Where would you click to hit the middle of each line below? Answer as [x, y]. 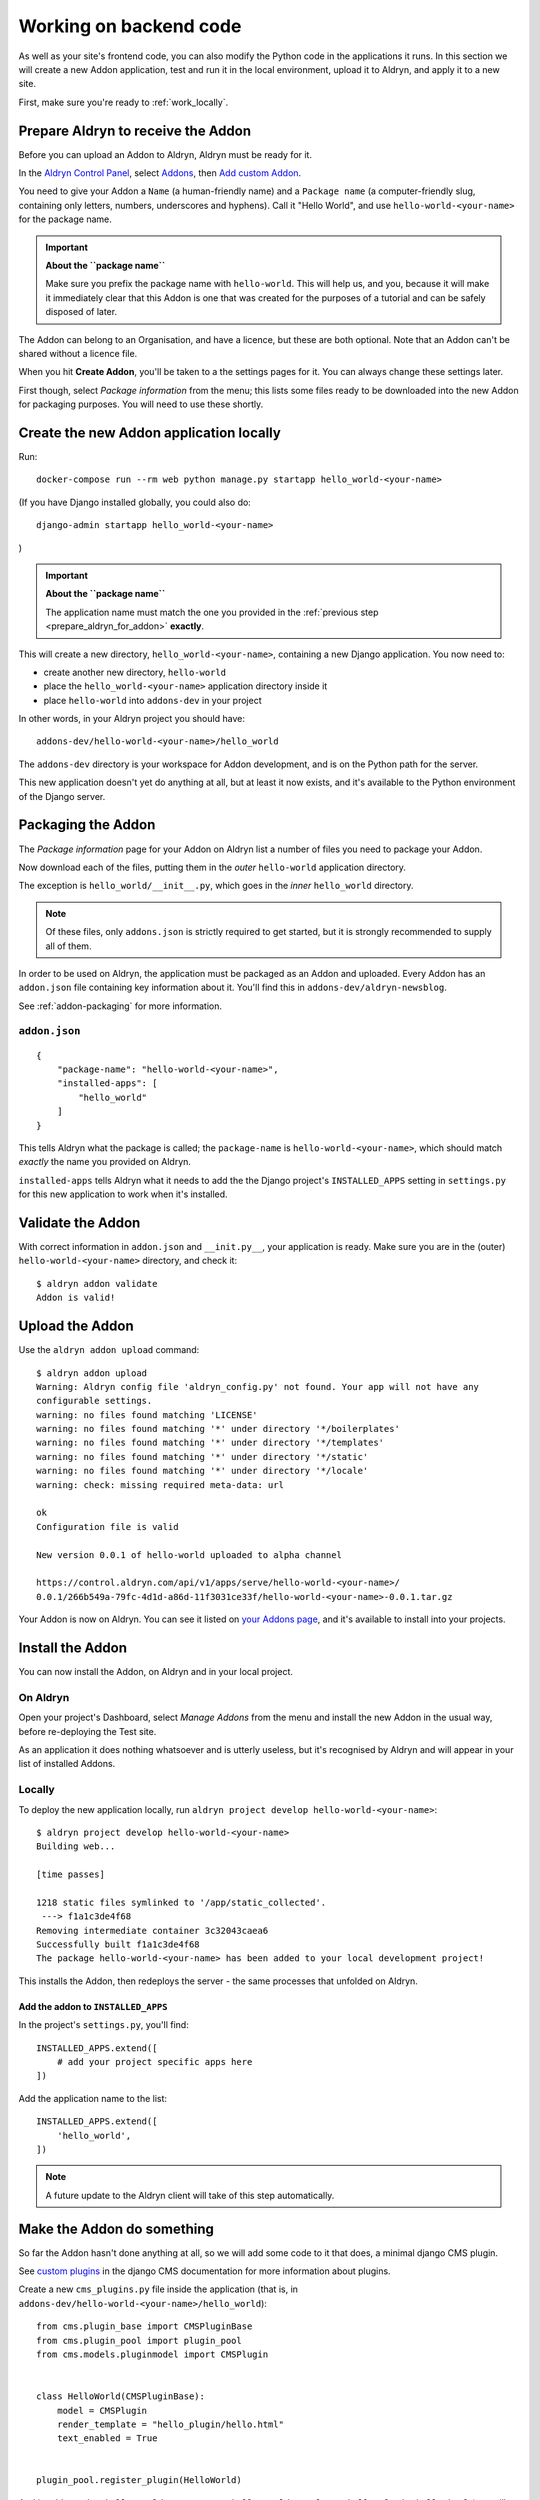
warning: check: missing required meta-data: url [160, 1484]
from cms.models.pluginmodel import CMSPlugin [152, 2354]
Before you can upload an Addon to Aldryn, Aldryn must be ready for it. [165, 154]
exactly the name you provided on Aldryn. [105, 1162]
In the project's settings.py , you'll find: [103, 2025]
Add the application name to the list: [93, 2098]
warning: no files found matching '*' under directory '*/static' [202, 1456]
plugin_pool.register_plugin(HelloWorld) [139, 2480]
